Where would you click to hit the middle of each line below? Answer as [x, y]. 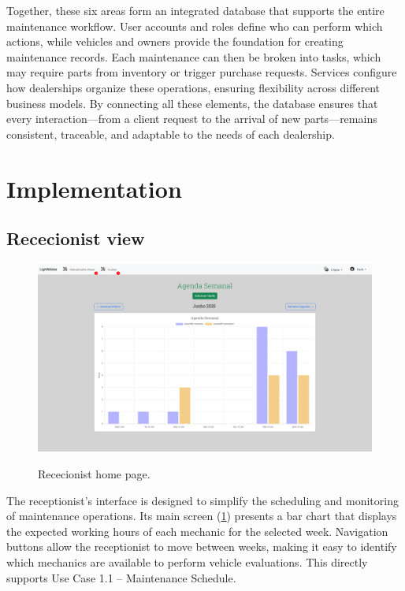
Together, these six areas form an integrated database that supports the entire [195, 10]
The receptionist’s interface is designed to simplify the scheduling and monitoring [202, 500]
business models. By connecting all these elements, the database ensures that [192, 103]
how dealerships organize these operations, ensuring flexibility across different [193, 87]
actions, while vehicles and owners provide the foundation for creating [175, 41]
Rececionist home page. [94, 474]
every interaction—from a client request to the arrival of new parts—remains [192, 119]
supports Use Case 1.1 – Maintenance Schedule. [121, 577]
